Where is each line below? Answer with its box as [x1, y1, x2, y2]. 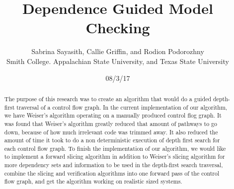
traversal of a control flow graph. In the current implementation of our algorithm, [16, 103, 228, 111]
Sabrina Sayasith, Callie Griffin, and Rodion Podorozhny [31, 46, 204, 57]
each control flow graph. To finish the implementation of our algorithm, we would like [4, 144, 226, 152]
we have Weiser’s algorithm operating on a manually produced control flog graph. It [4, 111, 222, 120]
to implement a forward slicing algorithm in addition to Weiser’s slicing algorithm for [4, 152, 225, 161]
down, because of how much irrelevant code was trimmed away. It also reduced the [4, 127, 218, 136]
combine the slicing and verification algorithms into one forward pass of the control [4, 169, 220, 177]
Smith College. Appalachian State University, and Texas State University [6, 56, 229, 66]
